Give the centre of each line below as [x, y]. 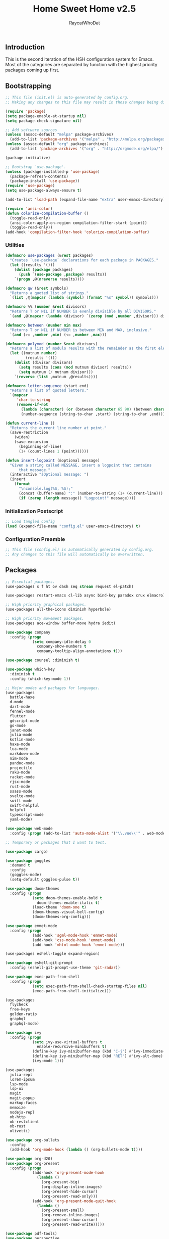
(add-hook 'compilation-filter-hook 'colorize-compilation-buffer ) [77, 232]
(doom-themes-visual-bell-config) [68, 912]
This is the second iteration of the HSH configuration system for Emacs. [79, 59]
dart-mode [20, 707]
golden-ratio [23, 1014]
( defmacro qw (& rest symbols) [37, 288]
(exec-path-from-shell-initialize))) [72, 991]
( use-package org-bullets [32, 1140]
